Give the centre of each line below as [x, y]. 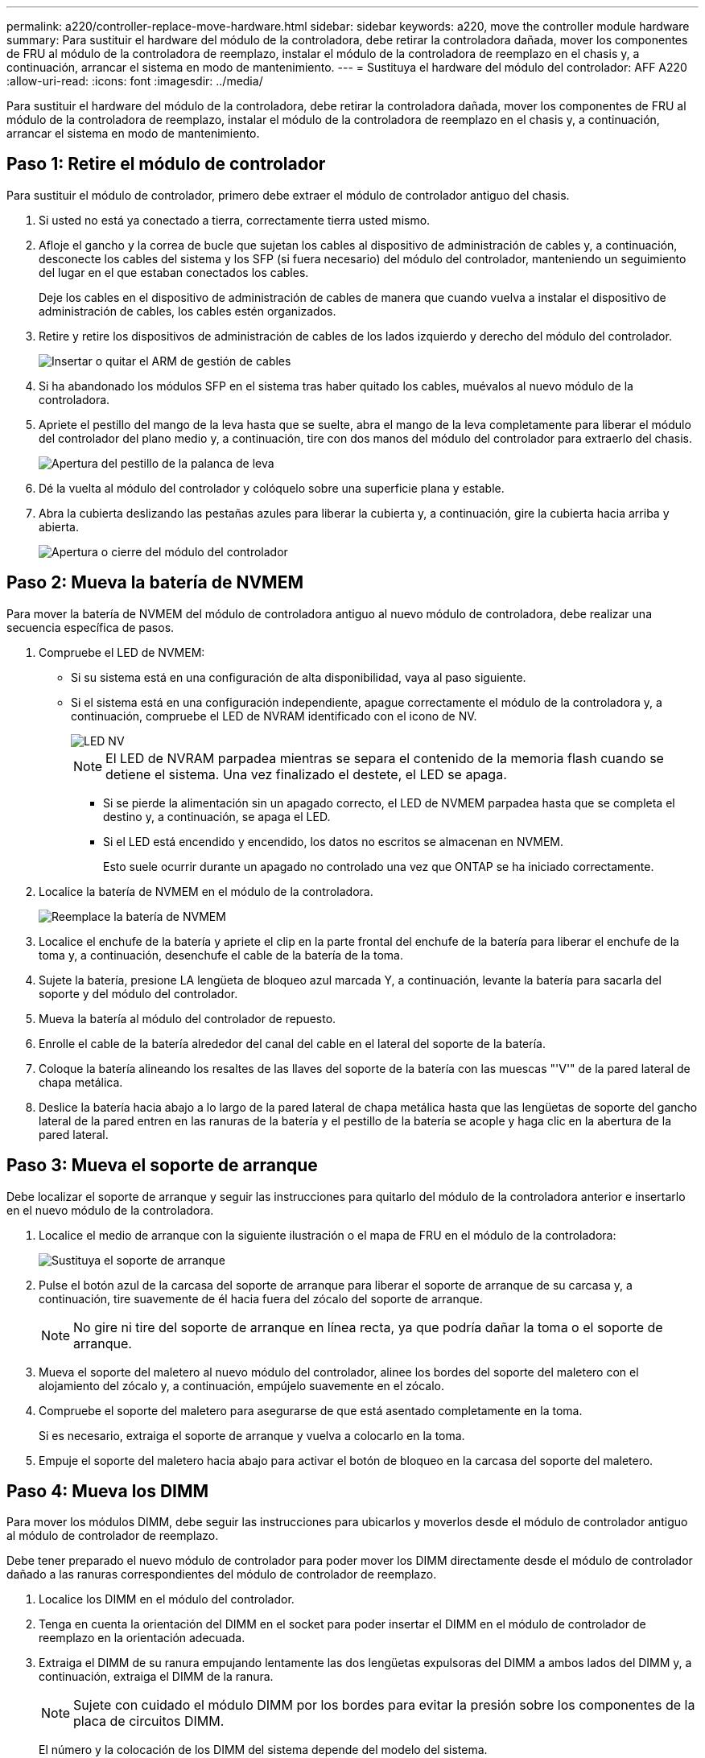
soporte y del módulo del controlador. [138, 993]
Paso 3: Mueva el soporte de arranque [162, 1166]
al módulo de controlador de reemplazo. [113, 1536]
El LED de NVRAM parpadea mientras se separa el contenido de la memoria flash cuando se [385, 758]
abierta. [59, 526]
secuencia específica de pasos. [91, 627]
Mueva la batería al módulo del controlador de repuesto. [188, 1018]
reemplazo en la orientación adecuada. [142, 1638]
